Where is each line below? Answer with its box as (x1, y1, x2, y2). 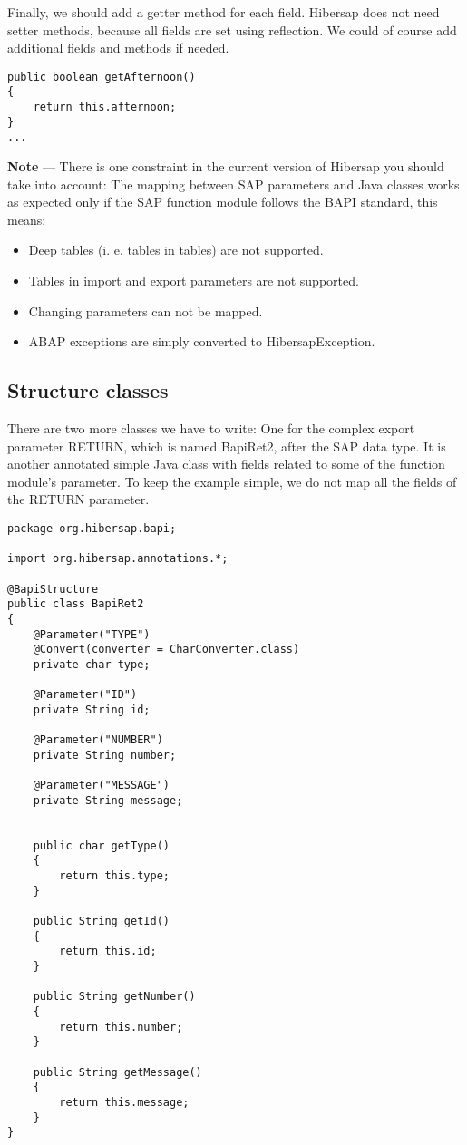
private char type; (33, 657, 151, 671)
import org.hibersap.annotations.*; (7, 552, 229, 566)
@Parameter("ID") (33, 688, 138, 702)
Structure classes (7, 376, 169, 404)
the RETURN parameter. (7, 490, 150, 509)
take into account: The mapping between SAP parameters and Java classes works (7, 174, 460, 193)
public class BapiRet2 (7, 597, 144, 611)
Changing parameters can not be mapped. (28, 301, 263, 320)
